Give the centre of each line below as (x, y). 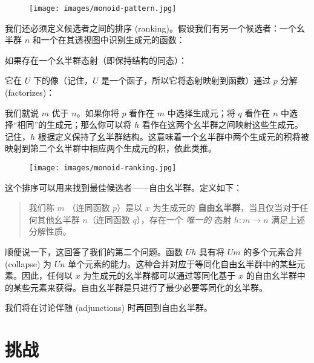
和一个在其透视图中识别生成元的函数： (109, 40)
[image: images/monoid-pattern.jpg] (103, 8)
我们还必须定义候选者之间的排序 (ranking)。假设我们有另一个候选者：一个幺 (155, 28)
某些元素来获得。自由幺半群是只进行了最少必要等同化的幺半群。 (140, 287)
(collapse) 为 (28, 263)
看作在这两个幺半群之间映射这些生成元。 (222, 125)
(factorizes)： (30, 92)
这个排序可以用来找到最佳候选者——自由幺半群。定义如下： (123, 187)
